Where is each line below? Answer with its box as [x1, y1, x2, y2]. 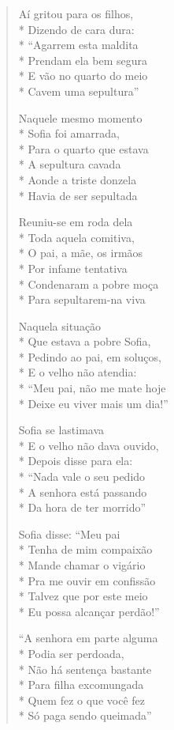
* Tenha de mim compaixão [18, 541, 153, 558]
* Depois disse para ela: [18, 452, 133, 469]
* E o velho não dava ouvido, [18, 437, 159, 453]
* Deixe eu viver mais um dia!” [18, 395, 168, 411]
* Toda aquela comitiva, [18, 229, 135, 245]
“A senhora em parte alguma [18, 630, 158, 646]
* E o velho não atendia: [18, 364, 137, 380]
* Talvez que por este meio [18, 588, 148, 604]
